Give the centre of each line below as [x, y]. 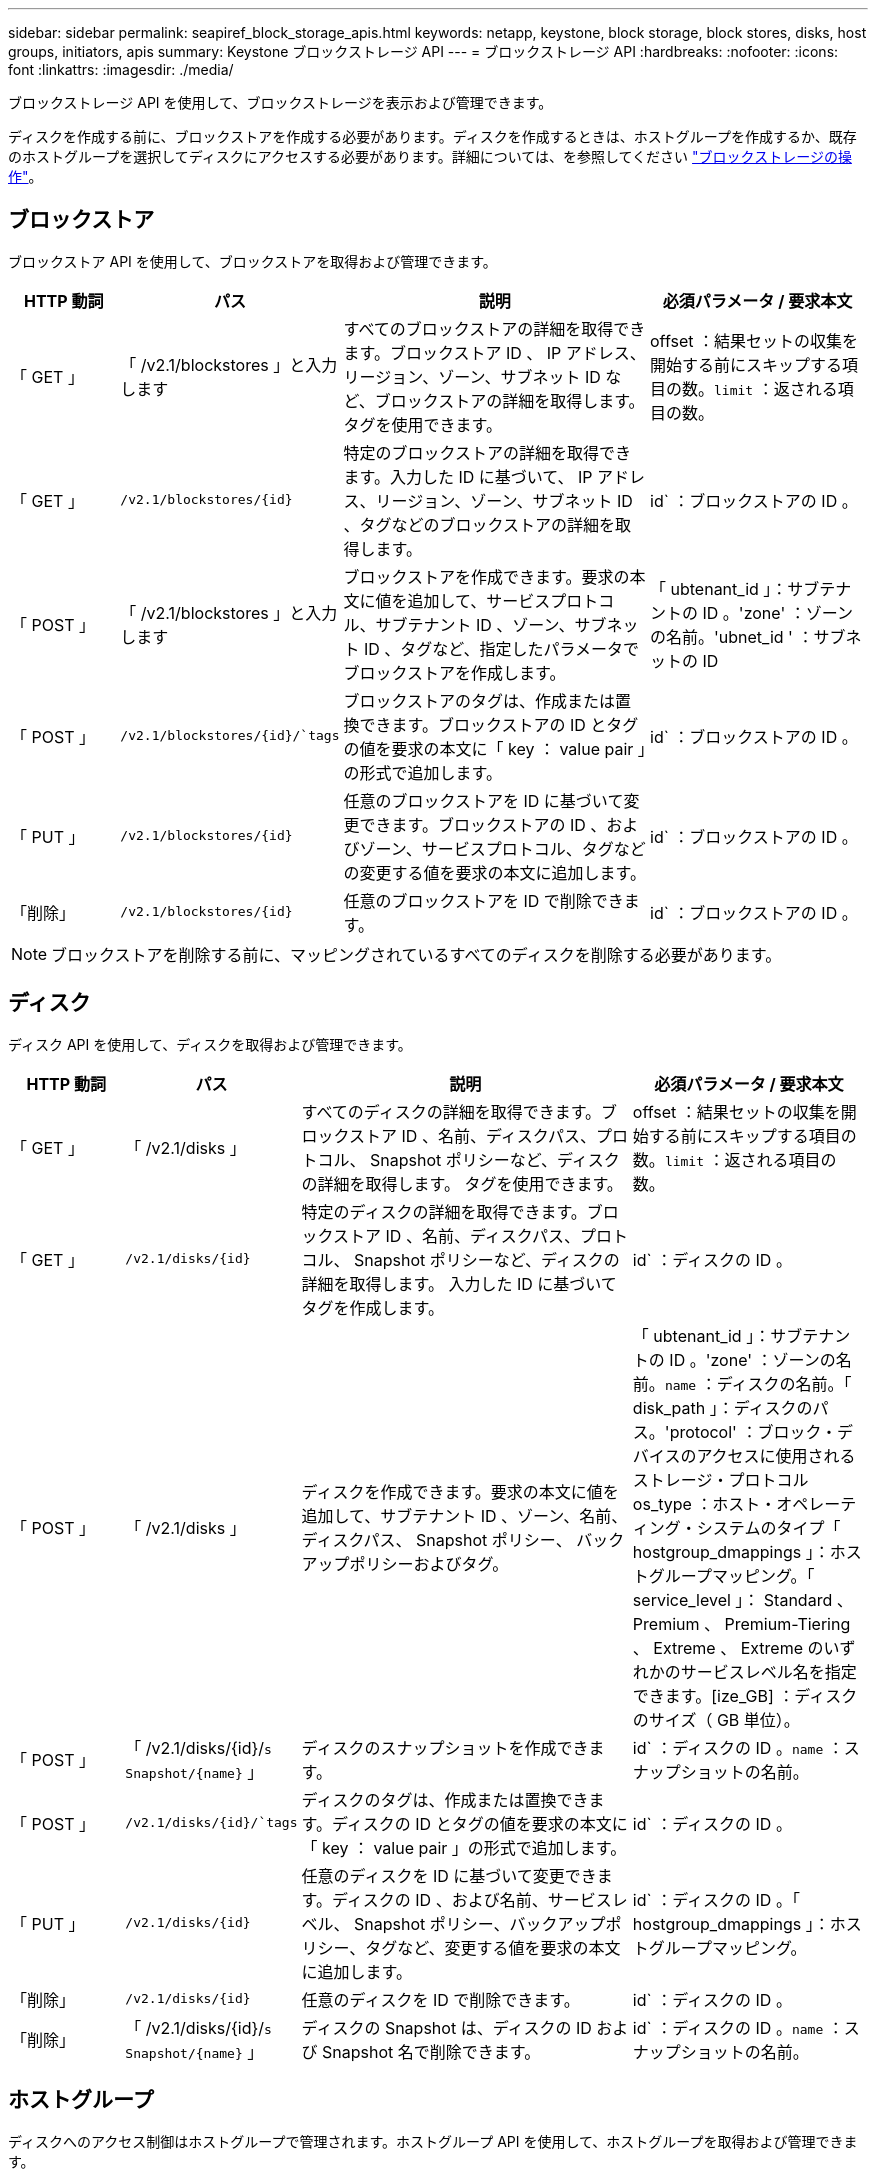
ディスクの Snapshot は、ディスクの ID [446, 2027]
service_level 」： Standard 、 [742, 1599]
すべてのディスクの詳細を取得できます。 [451, 1111]
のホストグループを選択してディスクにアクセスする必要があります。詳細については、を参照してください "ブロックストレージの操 [430, 156]
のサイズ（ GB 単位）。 [716, 1719]
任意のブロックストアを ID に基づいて [483, 800]
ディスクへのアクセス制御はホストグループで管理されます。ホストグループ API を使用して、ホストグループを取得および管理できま [433, 2141]
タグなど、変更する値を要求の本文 [493, 1947]
